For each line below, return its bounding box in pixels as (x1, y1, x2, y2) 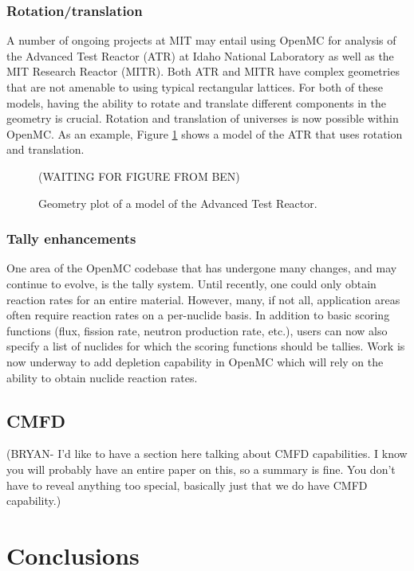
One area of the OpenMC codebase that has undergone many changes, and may (6, 260, 397, 276)
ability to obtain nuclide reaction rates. (6, 369, 198, 385)
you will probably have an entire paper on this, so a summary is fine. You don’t (6, 460, 396, 477)
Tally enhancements (6, 229, 136, 248)
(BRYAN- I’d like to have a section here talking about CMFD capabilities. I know (6, 445, 408, 462)
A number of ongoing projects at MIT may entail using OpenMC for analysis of (6, 32, 396, 49)
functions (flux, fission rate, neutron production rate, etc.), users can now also (6, 322, 388, 338)
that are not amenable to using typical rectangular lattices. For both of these (6, 79, 383, 95)
